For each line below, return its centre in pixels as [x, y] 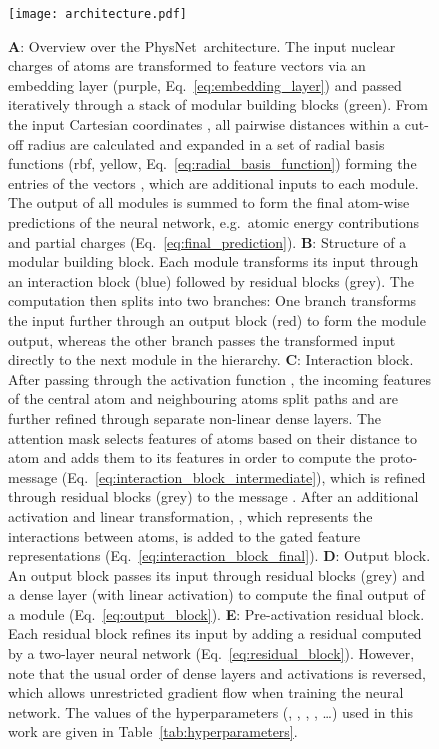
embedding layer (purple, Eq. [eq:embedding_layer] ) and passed [205, 84]
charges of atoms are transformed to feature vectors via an [187, 65]
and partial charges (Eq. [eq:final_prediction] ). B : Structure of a [207, 241]
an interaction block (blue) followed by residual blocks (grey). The [211, 280]
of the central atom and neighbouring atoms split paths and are [203, 398]
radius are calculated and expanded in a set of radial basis [206, 143]
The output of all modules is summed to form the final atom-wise [209, 202]
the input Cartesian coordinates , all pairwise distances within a [204, 124]
